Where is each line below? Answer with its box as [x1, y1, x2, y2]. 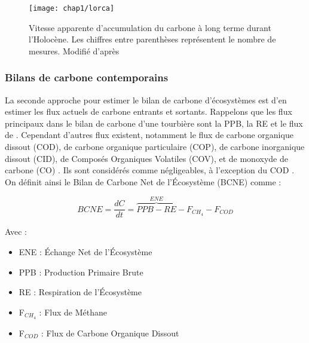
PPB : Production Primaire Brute [19, 265, 143, 278]
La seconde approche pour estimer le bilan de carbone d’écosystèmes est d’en [5, 93, 287, 106]
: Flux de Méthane [39, 305, 107, 318]
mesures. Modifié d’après [29, 44, 120, 57]
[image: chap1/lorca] [29, 4, 115, 13]
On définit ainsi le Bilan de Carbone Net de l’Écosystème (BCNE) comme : [5, 175, 282, 188]
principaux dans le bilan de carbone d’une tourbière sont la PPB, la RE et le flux [5, 117, 303, 129]
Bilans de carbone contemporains [5, 70, 169, 85]
